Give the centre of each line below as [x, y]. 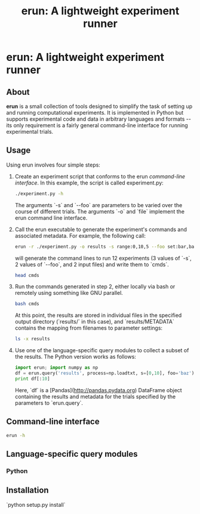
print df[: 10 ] [32, 378]
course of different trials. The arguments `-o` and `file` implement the [100, 211]
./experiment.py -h [39, 193]
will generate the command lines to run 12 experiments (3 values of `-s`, [103, 258]
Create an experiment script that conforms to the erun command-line [100, 176]
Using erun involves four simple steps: [53, 165]
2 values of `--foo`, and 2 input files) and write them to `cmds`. [92, 264]
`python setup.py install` [36, 504]
